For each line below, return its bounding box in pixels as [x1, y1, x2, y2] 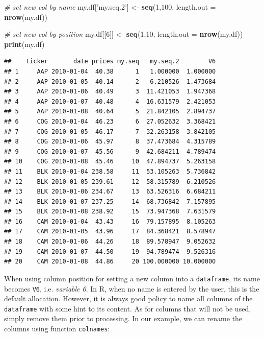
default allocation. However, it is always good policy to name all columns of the [4, 293, 253, 304]
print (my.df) [4, 38, 45, 49]
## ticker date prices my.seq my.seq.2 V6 [4, 58, 216, 65]
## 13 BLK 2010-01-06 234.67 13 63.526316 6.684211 [4, 188, 216, 196]
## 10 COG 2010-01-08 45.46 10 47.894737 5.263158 [4, 158, 216, 165]
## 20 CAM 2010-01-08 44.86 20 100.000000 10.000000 [4, 258, 216, 266]
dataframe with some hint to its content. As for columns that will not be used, [4, 303, 251, 314]
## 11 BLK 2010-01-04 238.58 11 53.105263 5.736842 [4, 167, 216, 175]
